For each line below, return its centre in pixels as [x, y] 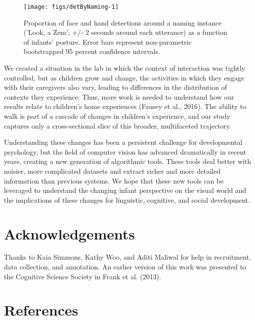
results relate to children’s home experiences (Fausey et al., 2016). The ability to [125, 106]
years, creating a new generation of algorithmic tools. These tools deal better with [127, 161]
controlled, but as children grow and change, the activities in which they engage [124, 77]
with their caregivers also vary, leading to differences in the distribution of [115, 87]
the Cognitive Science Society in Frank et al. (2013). [83, 276]
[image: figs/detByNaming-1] [71, 7]
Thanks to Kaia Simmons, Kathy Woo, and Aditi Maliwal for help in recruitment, [127, 257]
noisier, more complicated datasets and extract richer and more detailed [112, 171]
